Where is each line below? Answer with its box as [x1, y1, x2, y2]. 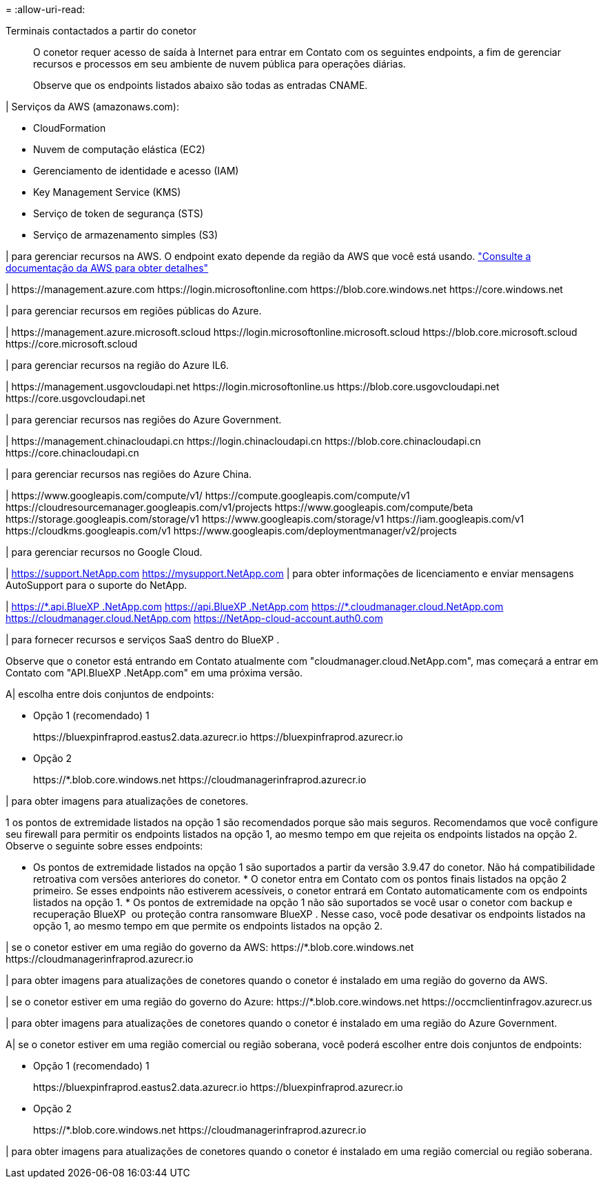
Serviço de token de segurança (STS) [33, 208, 204, 219]
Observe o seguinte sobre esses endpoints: [6, 840, 203, 852]
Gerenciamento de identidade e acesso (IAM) [33, 165, 239, 177]
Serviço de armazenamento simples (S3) [33, 229, 218, 241]
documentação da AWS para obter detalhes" [6, 262, 209, 274]
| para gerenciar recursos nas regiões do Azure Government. [6, 414, 282, 425]
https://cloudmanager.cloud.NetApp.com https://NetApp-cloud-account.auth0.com [6, 612, 383, 624]
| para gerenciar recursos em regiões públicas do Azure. [6, 305, 262, 317]
